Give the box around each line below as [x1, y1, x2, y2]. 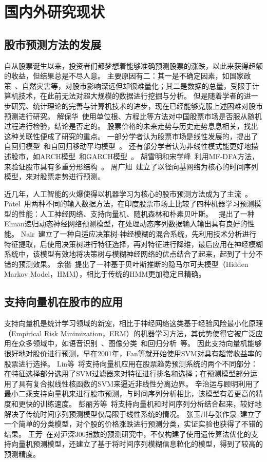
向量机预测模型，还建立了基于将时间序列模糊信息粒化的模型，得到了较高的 [11, 438, 263, 449]
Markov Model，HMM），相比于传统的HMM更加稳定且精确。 [4, 268, 206, 279]
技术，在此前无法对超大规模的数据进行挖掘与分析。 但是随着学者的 [18, 90, 244, 101]
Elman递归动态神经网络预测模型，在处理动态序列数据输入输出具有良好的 [4, 218, 247, 229]
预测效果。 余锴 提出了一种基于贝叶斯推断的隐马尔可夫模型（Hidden [18, 258, 249, 269]
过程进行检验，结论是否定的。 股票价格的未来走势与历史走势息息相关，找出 [4, 121, 258, 131]
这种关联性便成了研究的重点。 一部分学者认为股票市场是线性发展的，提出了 [4, 130, 258, 141]
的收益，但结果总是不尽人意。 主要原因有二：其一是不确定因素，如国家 [4, 70, 244, 81]
